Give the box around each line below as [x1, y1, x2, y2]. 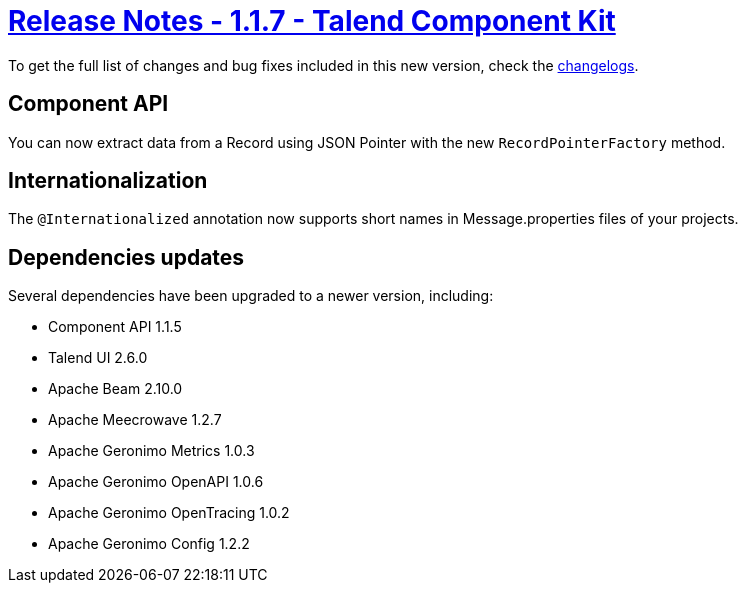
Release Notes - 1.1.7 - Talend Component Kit [8, 4, 616, 38]
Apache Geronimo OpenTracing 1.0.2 [48, 504, 290, 522]
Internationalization [8, 168, 208, 194]
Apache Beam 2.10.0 [48, 380, 183, 398]
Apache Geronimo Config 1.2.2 [48, 535, 250, 553]
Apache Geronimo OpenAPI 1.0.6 [48, 473, 264, 491]
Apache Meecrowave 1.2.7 [48, 411, 222, 429]
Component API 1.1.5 [48, 318, 182, 336]
